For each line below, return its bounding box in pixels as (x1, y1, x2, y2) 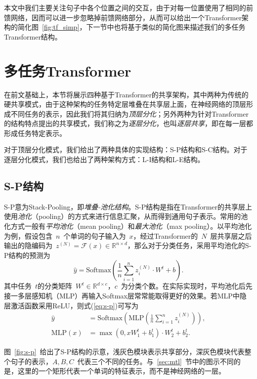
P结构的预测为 (4, 250, 50, 260)
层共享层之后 (210, 230, 252, 241)
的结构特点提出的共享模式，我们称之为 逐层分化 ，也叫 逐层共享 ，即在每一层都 (4, 118, 253, 128)
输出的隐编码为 (4, 240, 52, 251)
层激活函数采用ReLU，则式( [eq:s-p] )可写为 (4, 300, 138, 310)
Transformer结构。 (4, 31, 62, 42)
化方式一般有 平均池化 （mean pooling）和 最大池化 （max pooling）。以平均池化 (4, 221, 252, 231)
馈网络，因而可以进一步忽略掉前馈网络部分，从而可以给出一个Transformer (4, 12, 242, 22)
